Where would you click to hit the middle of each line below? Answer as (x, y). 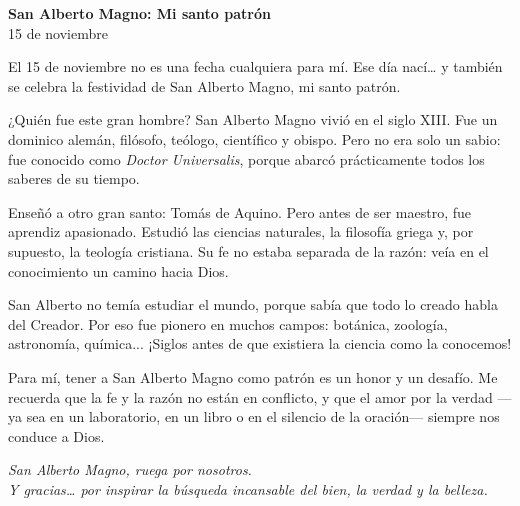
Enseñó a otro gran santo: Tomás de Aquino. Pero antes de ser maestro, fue (240, 211)
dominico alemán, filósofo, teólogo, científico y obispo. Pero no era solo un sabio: (254, 138)
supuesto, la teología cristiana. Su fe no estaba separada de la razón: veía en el (248, 250)
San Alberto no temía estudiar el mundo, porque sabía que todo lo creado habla (253, 304)
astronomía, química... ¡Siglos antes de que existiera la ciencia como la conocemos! (260, 343)
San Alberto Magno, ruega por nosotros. (130, 469)
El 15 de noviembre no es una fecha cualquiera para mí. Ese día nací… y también (255, 66)
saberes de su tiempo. (74, 178)
